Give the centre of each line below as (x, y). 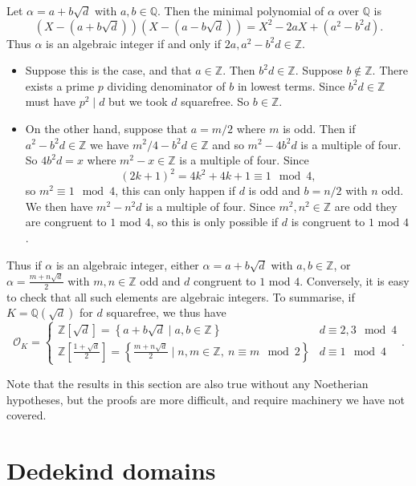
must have (51, 101)
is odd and (274, 190)
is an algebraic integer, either (127, 264)
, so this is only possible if (214, 222)
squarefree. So (215, 101)
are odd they (366, 206)
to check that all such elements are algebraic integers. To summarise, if (181, 296)
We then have (59, 206)
